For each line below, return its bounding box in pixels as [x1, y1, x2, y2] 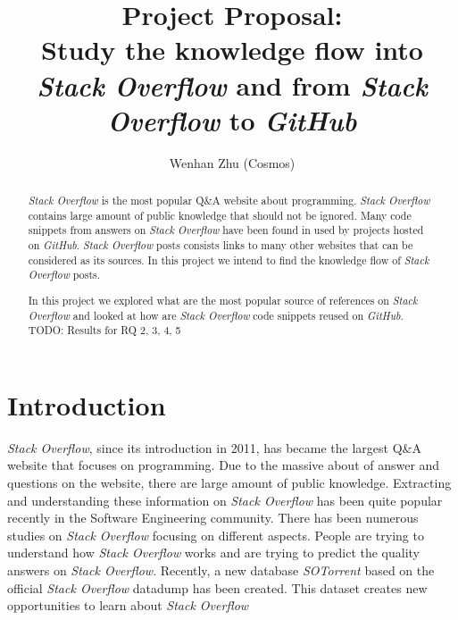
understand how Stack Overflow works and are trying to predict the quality [7, 543, 421, 562]
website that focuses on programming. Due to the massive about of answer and [7, 456, 440, 474]
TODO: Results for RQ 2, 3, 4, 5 [28, 323, 181, 338]
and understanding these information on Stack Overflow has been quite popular [7, 490, 443, 509]
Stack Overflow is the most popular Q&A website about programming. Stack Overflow [28, 193, 430, 208]
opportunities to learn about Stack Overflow [7, 596, 249, 615]
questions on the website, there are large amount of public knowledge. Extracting [7, 473, 452, 491]
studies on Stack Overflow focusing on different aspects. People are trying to [7, 525, 424, 544]
